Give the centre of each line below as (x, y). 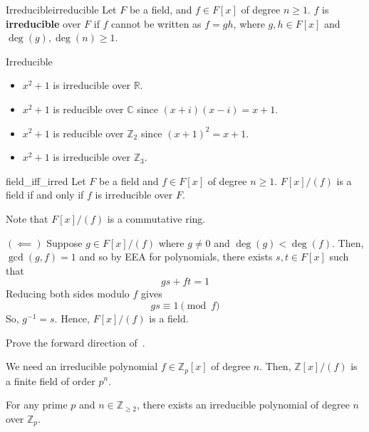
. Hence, (72, 318)
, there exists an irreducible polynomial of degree (243, 405)
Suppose (64, 242)
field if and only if (45, 195)
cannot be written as (156, 23)
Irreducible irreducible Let (61, 9)
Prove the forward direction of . (76, 342)
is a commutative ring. (156, 218)
